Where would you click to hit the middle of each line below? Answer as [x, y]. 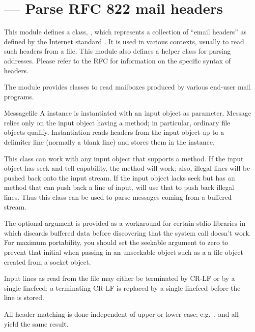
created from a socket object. [48, 261]
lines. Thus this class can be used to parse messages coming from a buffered [118, 197]
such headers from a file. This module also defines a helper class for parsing [117, 51]
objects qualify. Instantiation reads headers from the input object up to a [114, 132]
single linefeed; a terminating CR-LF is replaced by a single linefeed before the [122, 287]
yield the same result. [36, 323]
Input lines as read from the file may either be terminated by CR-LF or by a [119, 278]
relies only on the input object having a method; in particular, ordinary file [117, 122]
